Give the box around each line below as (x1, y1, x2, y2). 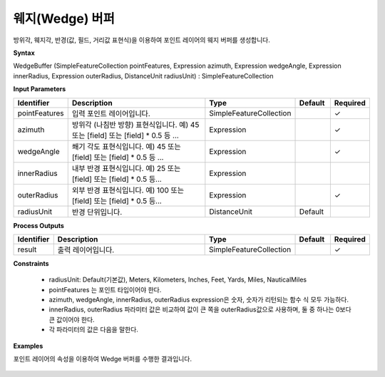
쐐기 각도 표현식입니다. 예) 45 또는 (71, 141, 181, 151)
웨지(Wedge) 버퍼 (13, 11, 115, 26)
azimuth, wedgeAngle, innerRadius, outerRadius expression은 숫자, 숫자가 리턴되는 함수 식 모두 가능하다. (48, 296, 349, 304)
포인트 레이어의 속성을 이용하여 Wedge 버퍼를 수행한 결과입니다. (13, 355, 192, 363)
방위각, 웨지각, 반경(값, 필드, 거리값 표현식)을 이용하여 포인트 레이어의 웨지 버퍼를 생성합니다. (13, 36, 271, 44)
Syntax (13, 48, 35, 57)
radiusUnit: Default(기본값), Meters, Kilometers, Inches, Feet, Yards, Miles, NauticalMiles (48, 275, 307, 284)
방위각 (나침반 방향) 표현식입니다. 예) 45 (71, 120, 200, 130)
